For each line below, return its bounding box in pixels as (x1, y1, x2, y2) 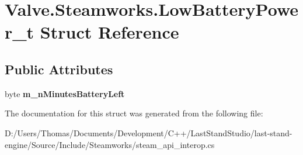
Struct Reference (40, 20, 179, 44)
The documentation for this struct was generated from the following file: (5, 107, 263, 119)
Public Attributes (5, 60, 113, 78)
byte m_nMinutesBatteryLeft (5, 87, 125, 99)
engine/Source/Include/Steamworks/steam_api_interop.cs (5, 138, 215, 150)
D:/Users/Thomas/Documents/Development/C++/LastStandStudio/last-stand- (5, 126, 292, 139)
